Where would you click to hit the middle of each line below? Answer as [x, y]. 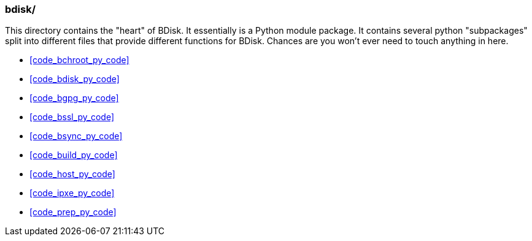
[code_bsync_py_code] [76, 136]
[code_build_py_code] [74, 155]
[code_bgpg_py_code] [74, 98]
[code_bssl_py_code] [72, 117]
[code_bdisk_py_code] [75, 79]
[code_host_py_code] [72, 174]
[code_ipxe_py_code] [72, 193]
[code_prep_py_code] [73, 212]
